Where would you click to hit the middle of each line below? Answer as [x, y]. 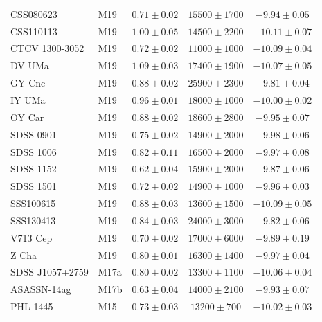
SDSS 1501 [34, 186]
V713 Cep [32, 237]
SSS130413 [33, 220]
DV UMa [30, 65]
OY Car [27, 117]
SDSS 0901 [34, 134]
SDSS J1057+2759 [50, 272]
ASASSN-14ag [41, 289]
